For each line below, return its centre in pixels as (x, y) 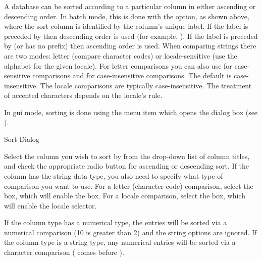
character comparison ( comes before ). (64, 252)
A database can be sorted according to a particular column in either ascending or (130, 6)
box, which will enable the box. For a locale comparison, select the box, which (125, 196)
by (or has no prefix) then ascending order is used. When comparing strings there (130, 46)
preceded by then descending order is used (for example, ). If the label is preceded (131, 36)
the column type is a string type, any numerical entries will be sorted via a (120, 242)
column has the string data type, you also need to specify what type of (114, 175)
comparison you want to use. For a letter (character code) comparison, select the (129, 186)
